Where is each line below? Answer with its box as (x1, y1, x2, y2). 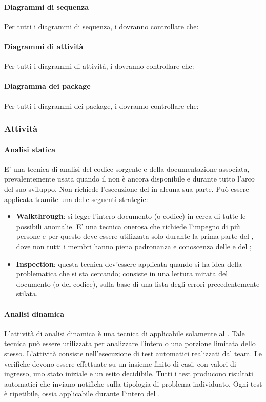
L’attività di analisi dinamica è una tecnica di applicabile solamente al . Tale (4, 328, 245, 338)
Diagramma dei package (4, 81, 91, 91)
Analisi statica (4, 144, 56, 154)
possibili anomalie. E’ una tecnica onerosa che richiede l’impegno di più (16, 220, 240, 231)
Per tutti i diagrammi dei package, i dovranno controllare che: (4, 100, 199, 111)
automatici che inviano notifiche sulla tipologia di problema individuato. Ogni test (4, 378, 262, 389)
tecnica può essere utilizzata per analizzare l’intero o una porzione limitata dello (4, 338, 256, 349)
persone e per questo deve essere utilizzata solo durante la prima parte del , (16, 231, 254, 242)
